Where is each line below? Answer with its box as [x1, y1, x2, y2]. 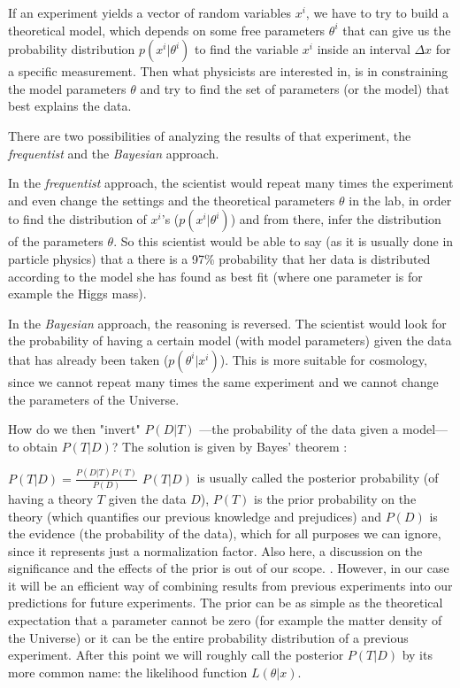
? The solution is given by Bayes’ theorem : [111, 437, 348, 455]
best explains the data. [8, 97, 132, 115]
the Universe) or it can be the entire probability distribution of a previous [8, 628, 409, 646]
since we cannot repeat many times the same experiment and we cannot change [8, 372, 439, 390]
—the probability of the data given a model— [199, 420, 448, 438]
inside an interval [317, 40, 410, 58]
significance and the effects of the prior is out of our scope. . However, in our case [8, 559, 449, 577]
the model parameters [8, 79, 126, 97]
